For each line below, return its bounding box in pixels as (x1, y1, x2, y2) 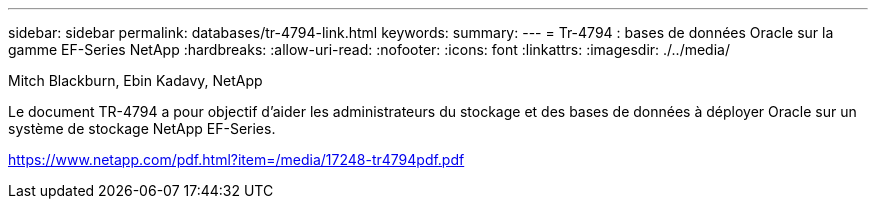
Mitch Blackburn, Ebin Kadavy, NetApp (8, 72, 263, 89)
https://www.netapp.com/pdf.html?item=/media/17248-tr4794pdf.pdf (8, 151, 465, 168)
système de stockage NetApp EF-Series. (8, 120, 276, 137)
